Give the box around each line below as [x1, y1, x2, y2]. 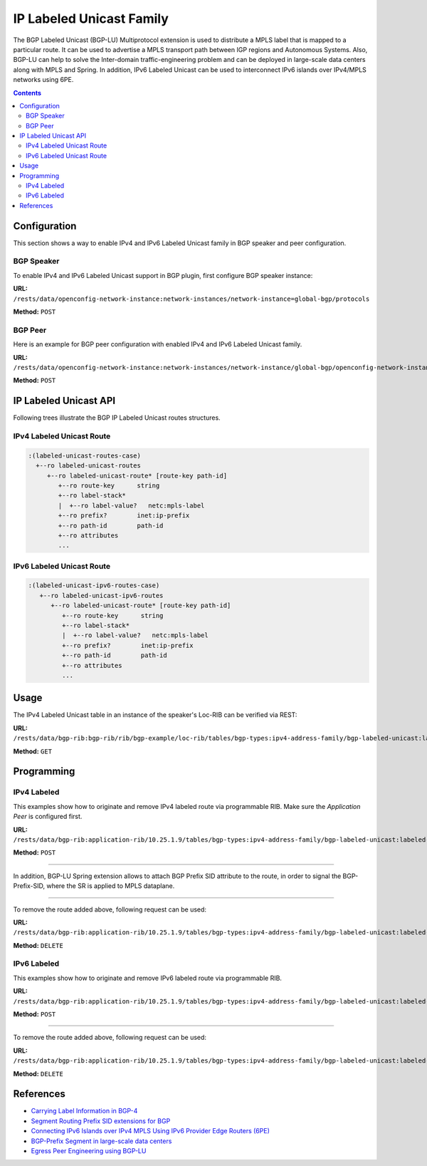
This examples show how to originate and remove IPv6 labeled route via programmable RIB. [13, 974, 283, 982]
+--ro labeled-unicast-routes [36, 462, 142, 470]
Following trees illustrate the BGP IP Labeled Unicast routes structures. [13, 413, 221, 422]
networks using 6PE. [13, 76, 74, 84]
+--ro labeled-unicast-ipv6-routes [39, 592, 164, 599]
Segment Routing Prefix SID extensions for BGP [31, 1116, 171, 1125]
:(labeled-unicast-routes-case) [28, 451, 142, 460]
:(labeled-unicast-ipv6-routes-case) [28, 582, 160, 589]
